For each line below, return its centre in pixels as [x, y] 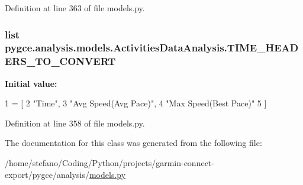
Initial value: [31, 83]
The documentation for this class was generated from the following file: [133, 143]
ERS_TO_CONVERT [60, 61]
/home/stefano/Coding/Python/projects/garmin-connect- [109, 163]
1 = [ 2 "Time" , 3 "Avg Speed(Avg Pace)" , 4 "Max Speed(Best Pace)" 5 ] [136, 103]
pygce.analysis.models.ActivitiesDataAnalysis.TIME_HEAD [152, 48]
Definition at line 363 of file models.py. [75, 8]
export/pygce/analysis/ [47, 174]
